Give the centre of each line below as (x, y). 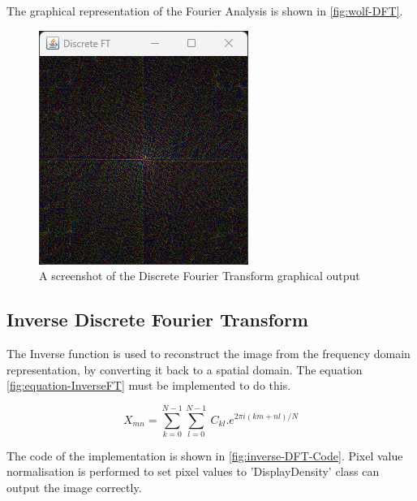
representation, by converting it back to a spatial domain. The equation (185, 369)
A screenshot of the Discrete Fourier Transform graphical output (200, 276)
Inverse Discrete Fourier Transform (157, 320)
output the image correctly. (74, 488)
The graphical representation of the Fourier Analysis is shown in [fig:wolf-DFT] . (205, 11)
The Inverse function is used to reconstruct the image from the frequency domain (208, 353)
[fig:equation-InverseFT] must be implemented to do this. (149, 385)
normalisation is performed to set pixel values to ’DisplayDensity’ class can (193, 471)
